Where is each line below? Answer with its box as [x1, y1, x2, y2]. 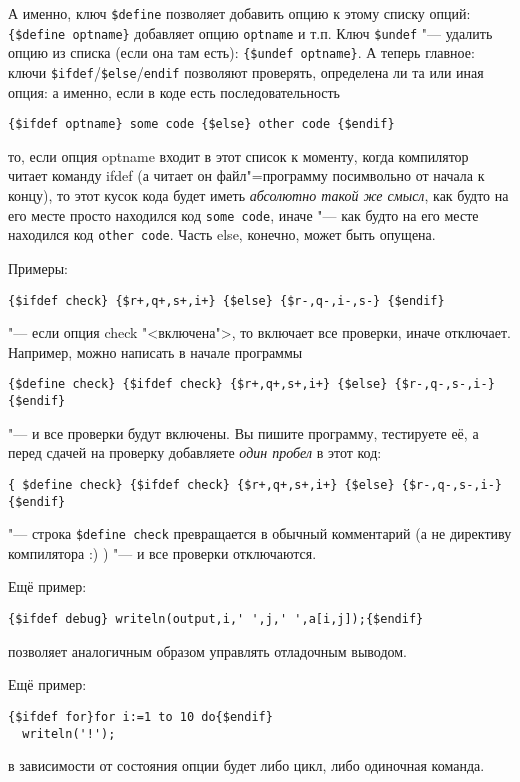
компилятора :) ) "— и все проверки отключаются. [8, 542, 317, 563]
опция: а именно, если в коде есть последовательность [8, 81, 340, 102]
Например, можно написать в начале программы [8, 341, 303, 362]
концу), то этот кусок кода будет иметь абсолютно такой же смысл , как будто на [8, 185, 509, 206]
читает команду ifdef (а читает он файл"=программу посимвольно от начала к [8, 165, 485, 186]
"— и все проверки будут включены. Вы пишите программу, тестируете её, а [8, 422, 479, 443]
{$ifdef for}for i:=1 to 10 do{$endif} [8, 709, 273, 724]
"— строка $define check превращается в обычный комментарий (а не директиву [8, 523, 512, 544]
